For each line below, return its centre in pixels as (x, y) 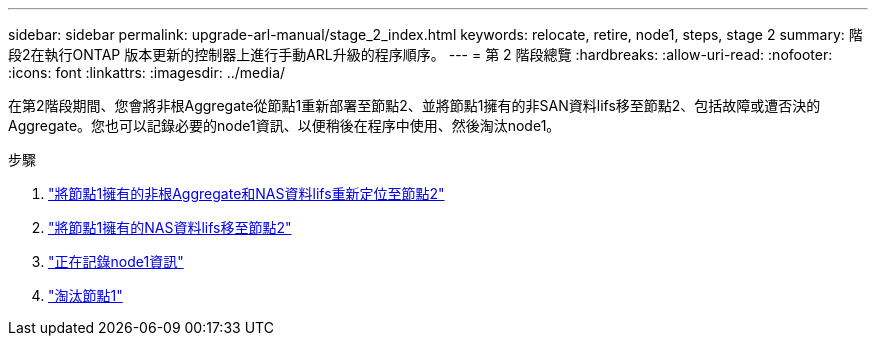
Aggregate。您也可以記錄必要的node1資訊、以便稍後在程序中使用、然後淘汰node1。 (284, 125)
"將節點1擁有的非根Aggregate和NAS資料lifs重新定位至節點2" (246, 193)
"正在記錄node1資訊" (116, 261)
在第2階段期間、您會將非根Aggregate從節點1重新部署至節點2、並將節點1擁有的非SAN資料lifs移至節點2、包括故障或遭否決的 (414, 105)
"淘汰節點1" (85, 295)
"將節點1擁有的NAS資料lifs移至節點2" (170, 227)
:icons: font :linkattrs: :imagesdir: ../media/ (147, 72)
